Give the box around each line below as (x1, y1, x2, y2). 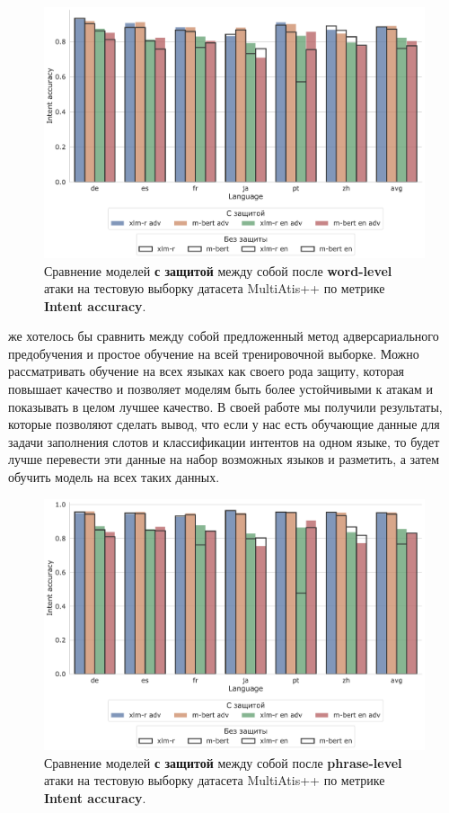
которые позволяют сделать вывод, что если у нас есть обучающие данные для (8, 415, 440, 433)
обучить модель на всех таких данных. (8, 468, 220, 487)
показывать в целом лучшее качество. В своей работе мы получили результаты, (8, 397, 443, 415)
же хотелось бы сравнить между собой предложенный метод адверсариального (8, 326, 439, 345)
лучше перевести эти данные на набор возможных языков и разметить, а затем (8, 450, 440, 469)
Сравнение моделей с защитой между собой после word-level (44, 261, 392, 280)
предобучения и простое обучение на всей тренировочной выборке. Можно (8, 344, 419, 362)
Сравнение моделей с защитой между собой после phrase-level (44, 753, 402, 772)
